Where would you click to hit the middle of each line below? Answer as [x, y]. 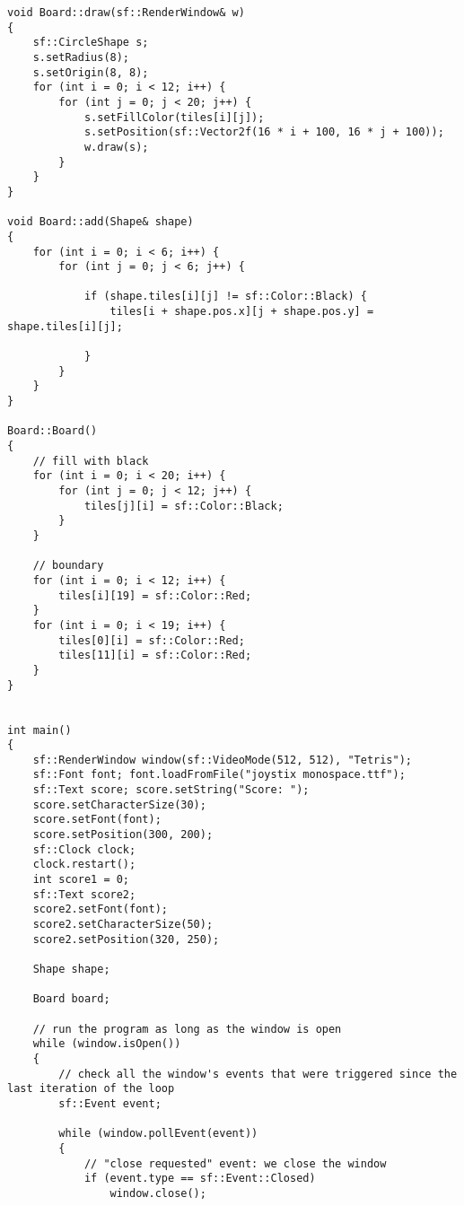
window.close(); [158, 1193]
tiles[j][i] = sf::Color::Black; [184, 506]
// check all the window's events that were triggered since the [258, 1074]
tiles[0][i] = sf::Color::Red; [152, 640]
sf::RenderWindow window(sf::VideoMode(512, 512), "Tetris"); [223, 760]
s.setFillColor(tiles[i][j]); [174, 117]
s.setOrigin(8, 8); [91, 72]
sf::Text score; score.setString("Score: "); [171, 790]
